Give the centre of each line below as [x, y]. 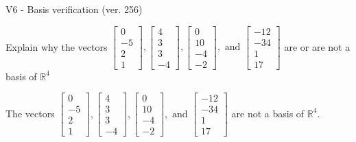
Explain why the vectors [57, 46]
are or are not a [317, 46]
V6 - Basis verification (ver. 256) [74, 9]
